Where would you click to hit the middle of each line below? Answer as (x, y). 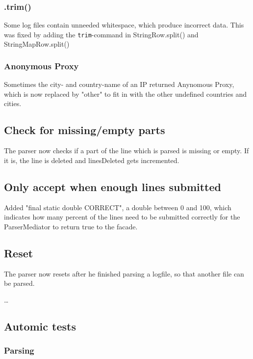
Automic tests (40, 326)
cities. (13, 103)
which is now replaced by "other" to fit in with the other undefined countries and (125, 94)
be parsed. (19, 283)
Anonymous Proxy (41, 66)
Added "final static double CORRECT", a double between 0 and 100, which (118, 207)
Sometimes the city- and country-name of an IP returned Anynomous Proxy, (119, 84)
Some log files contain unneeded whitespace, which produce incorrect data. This (124, 25)
